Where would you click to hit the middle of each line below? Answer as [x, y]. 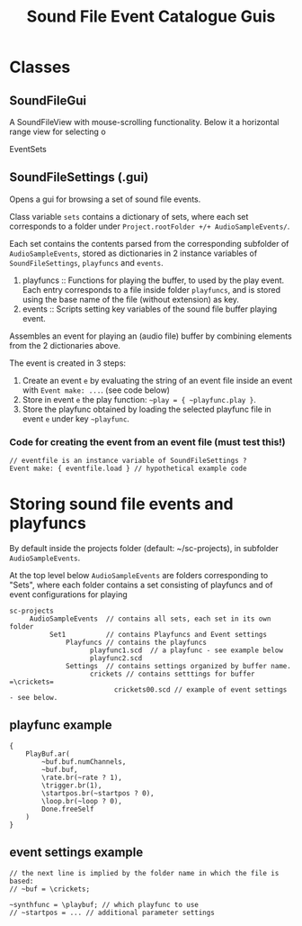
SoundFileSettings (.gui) [79, 177]
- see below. [34, 698]
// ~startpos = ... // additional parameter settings [112, 912]
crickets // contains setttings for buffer [172, 674]
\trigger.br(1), [72, 785]
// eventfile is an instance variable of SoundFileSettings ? [128, 461]
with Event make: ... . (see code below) [96, 390]
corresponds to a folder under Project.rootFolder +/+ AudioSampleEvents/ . [150, 226]
